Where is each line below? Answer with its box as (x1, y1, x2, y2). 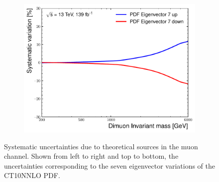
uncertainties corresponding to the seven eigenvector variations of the (4, 160, 215, 171)
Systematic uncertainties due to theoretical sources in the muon (4, 141, 198, 151)
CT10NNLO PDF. (4, 170, 60, 181)
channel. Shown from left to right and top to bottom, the (4, 151, 179, 161)
